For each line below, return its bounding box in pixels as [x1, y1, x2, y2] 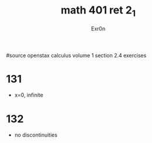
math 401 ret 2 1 [60, 4, 136, 19]
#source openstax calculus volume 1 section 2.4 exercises [6, 52, 147, 59]
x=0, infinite [14, 91, 44, 98]
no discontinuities [14, 131, 57, 138]
